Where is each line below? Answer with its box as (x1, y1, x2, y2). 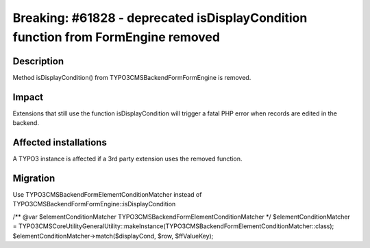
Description (12, 55, 64, 67)
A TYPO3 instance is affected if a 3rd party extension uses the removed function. (12, 154, 243, 163)
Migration (12, 172, 56, 184)
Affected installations (12, 137, 108, 148)
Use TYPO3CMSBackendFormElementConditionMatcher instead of (12, 190, 202, 198)
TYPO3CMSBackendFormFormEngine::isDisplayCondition (12, 200, 176, 208)
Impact (12, 91, 44, 102)
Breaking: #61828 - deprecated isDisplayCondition (12, 10, 308, 25)
